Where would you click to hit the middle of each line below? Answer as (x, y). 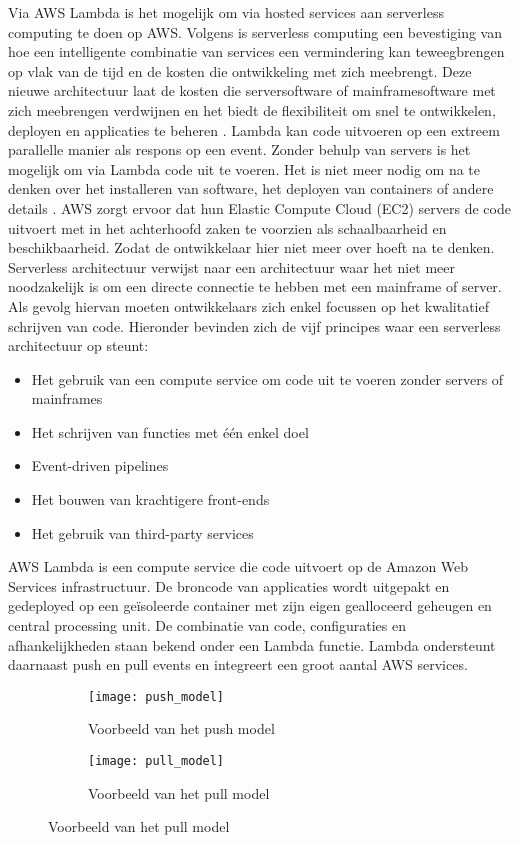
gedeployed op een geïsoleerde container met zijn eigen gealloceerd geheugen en (250, 605)
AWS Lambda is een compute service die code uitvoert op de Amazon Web (238, 566)
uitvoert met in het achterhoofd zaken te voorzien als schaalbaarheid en (227, 227)
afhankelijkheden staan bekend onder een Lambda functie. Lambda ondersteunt (252, 644)
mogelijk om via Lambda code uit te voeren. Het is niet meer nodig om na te (244, 168)
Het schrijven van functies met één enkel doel (170, 431)
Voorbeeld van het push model (181, 728)
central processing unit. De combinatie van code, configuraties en (207, 625)
